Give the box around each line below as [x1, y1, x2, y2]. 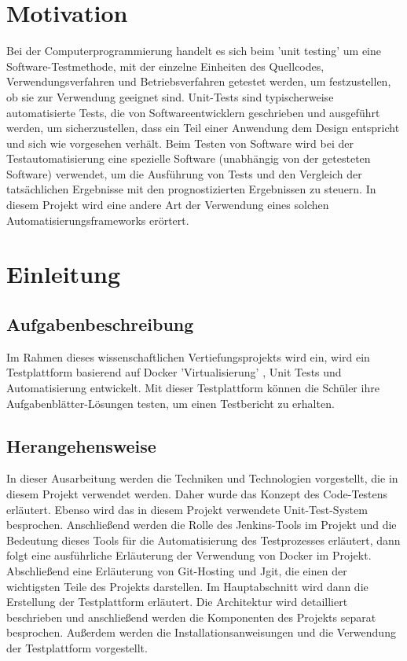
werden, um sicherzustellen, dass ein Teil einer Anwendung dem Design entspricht [6, 119, 400, 136]
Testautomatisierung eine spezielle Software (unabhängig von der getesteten [6, 150, 371, 167]
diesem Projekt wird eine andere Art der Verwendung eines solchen [6, 196, 329, 213]
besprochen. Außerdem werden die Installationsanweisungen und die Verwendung [6, 624, 396, 641]
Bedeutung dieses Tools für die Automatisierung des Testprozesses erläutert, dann [6, 531, 401, 548]
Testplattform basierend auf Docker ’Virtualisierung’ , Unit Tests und [6, 364, 342, 380]
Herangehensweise [6, 433, 156, 457]
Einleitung [6, 258, 121, 290]
